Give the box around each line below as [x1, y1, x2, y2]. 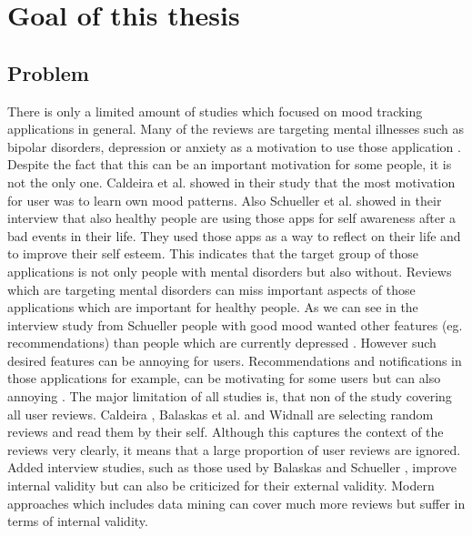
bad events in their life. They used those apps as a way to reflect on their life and [7, 226, 461, 245]
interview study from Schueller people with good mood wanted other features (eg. [7, 315, 463, 334]
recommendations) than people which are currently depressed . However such [7, 333, 437, 352]
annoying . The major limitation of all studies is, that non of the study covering [7, 387, 452, 406]
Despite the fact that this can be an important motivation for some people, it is [7, 155, 452, 174]
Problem [7, 58, 89, 86]
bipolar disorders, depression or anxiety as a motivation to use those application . [7, 137, 461, 156]
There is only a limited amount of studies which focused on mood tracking [7, 101, 423, 120]
